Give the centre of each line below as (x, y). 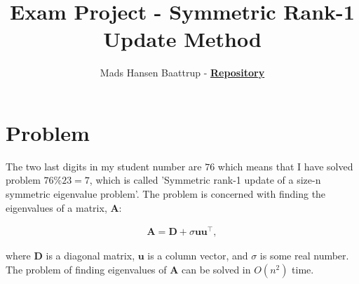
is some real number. (304, 256)
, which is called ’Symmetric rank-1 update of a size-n (205, 180)
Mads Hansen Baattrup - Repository (182, 73)
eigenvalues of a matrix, (56, 207)
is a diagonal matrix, (90, 256)
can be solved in (216, 269)
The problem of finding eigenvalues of (86, 269)
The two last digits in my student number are (104, 166)
